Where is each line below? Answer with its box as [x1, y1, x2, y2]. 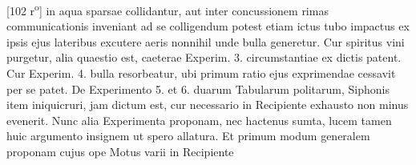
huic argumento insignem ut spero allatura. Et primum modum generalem [6, 127, 370, 144]
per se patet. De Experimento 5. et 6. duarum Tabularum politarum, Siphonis [6, 80, 390, 97]
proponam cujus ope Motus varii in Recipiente [6, 143, 234, 159]
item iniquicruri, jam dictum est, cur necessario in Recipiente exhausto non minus [6, 96, 409, 113]
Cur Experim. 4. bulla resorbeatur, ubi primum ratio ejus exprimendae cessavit [6, 65, 396, 82]
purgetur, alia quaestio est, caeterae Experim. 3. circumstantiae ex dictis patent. [6, 49, 402, 66]
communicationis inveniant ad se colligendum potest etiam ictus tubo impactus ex [6, 18, 410, 34]
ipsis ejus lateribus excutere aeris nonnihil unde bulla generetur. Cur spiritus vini [6, 33, 405, 50]
